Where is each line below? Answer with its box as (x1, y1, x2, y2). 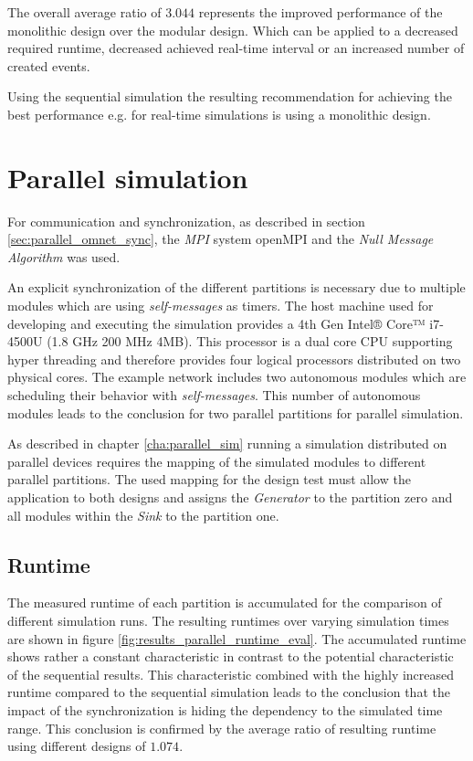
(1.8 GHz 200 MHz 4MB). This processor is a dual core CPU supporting (47, 332, 453, 351)
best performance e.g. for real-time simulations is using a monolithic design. (7, 104, 431, 123)
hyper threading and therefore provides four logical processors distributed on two (7, 349, 461, 368)
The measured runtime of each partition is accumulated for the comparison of (7, 593, 442, 612)
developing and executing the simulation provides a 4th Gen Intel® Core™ (7, 313, 426, 333)
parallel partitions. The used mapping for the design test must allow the (7, 470, 411, 489)
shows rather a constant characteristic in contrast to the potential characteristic (7, 647, 454, 666)
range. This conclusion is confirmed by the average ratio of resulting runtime (7, 718, 436, 737)
